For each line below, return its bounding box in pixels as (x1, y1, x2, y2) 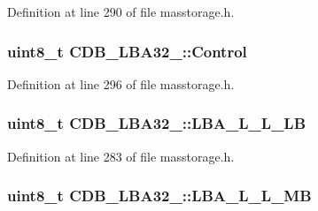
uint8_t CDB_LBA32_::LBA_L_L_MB (7, 185, 312, 207)
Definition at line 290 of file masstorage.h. (7, 3, 235, 20)
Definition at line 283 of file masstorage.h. (7, 147, 235, 165)
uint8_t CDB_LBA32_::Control (7, 40, 247, 62)
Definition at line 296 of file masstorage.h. (7, 74, 235, 93)
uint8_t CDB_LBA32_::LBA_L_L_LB (7, 112, 306, 134)
